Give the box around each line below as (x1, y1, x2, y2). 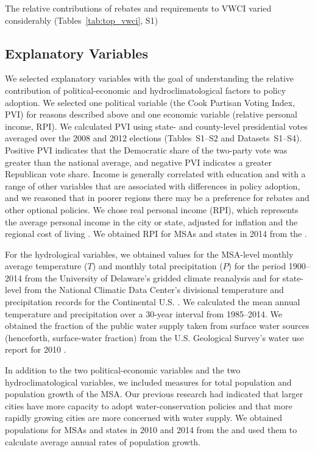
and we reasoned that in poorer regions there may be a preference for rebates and (5, 191, 310, 204)
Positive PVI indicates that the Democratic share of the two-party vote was (5, 143, 288, 156)
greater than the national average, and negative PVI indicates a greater (5, 155, 272, 168)
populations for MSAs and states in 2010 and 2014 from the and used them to (5, 423, 297, 436)
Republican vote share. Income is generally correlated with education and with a (5, 168, 306, 180)
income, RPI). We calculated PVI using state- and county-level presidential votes (5, 119, 308, 132)
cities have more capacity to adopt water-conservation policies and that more (5, 399, 292, 412)
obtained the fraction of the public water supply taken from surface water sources (5, 319, 310, 332)
